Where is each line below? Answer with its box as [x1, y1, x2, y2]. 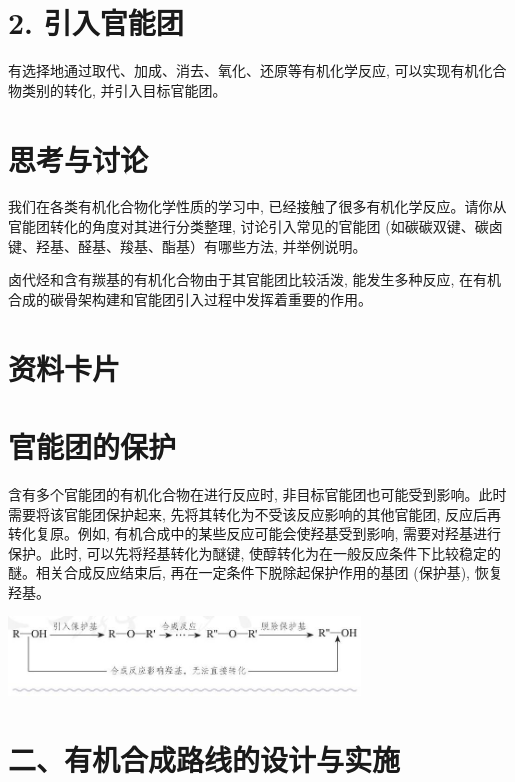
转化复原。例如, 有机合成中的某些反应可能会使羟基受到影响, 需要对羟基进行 [8, 523, 502, 544]
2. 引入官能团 [8, 2, 184, 43]
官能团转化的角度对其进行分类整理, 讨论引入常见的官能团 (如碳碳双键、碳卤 [8, 216, 503, 237]
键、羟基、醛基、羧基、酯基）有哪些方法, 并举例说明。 [8, 235, 367, 256]
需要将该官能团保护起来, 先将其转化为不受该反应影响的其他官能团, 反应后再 [8, 503, 502, 524]
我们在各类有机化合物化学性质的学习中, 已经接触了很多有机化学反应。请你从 [8, 196, 507, 217]
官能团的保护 [8, 425, 177, 466]
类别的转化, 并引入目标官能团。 [21, 79, 227, 100]
